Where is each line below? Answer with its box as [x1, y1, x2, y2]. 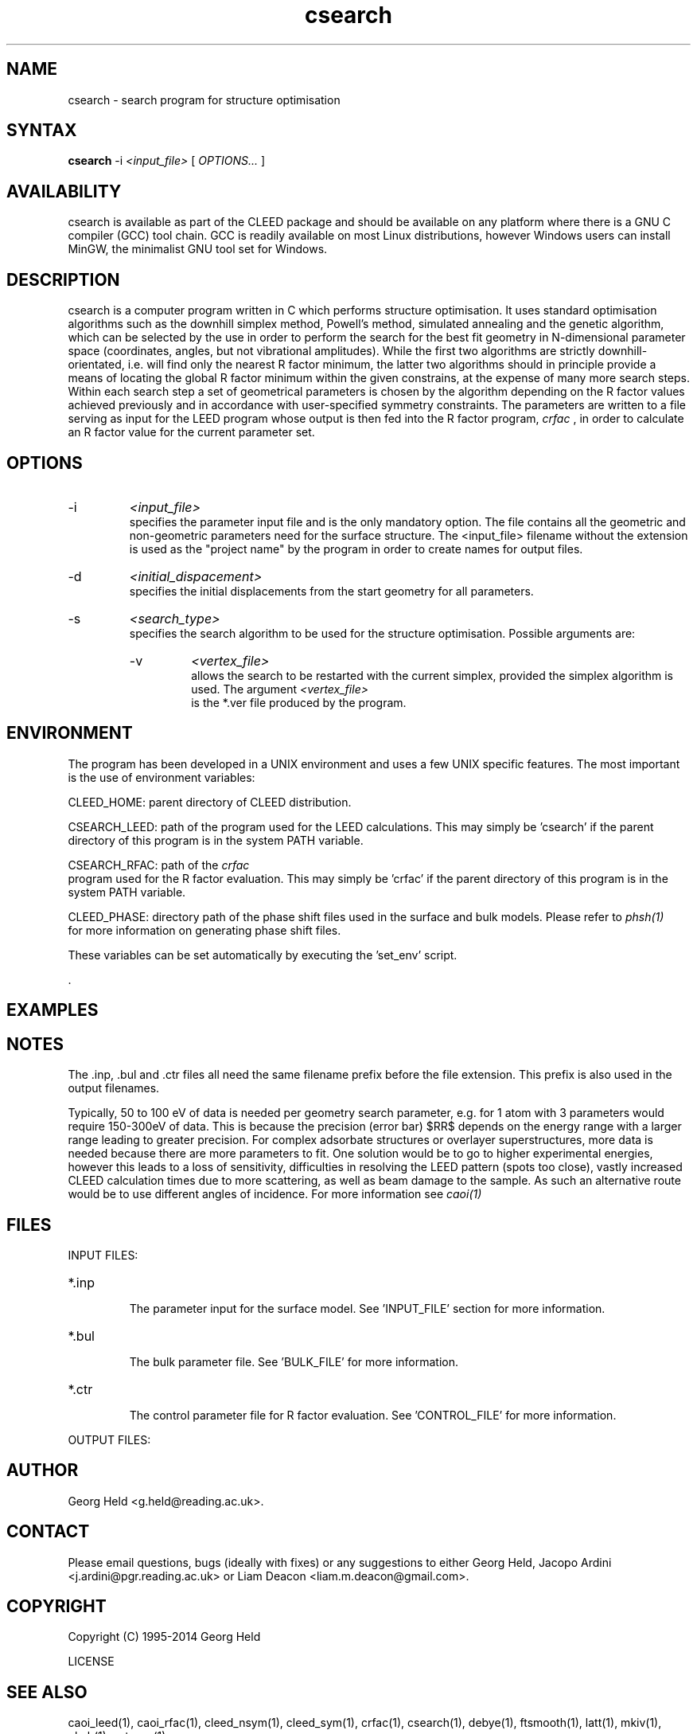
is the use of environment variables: [68, 770, 255, 784]
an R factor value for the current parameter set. [68, 425, 315, 439]
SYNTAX [6, 120, 77, 141]
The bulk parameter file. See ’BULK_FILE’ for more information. [129, 1354, 458, 1369]
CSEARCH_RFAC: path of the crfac [68, 857, 250, 872]
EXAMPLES [6, 1000, 99, 1021]
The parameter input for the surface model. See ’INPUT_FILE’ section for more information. [129, 1301, 605, 1315]
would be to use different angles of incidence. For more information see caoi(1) [68, 1187, 482, 1201]
